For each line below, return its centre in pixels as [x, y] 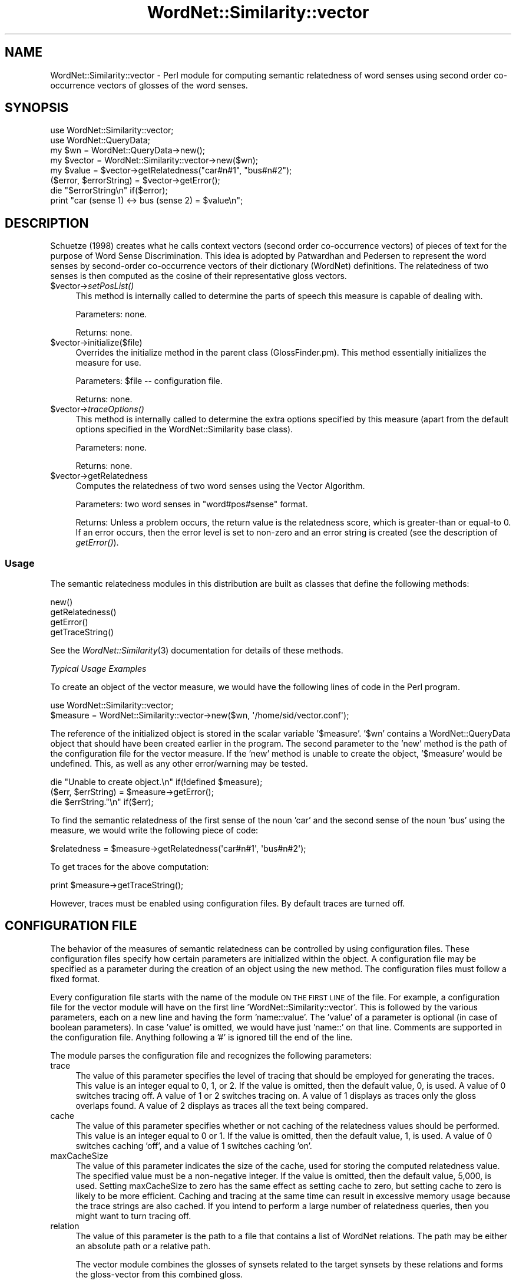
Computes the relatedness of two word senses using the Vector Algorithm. [220, 486]
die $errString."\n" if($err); [102, 802]
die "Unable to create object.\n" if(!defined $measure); [156, 782]
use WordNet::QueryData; [100, 140]
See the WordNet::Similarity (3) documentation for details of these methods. [197, 651]
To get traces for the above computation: [130, 867]
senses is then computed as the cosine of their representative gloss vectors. [199, 276]
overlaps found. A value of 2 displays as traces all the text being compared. [222, 1105]
